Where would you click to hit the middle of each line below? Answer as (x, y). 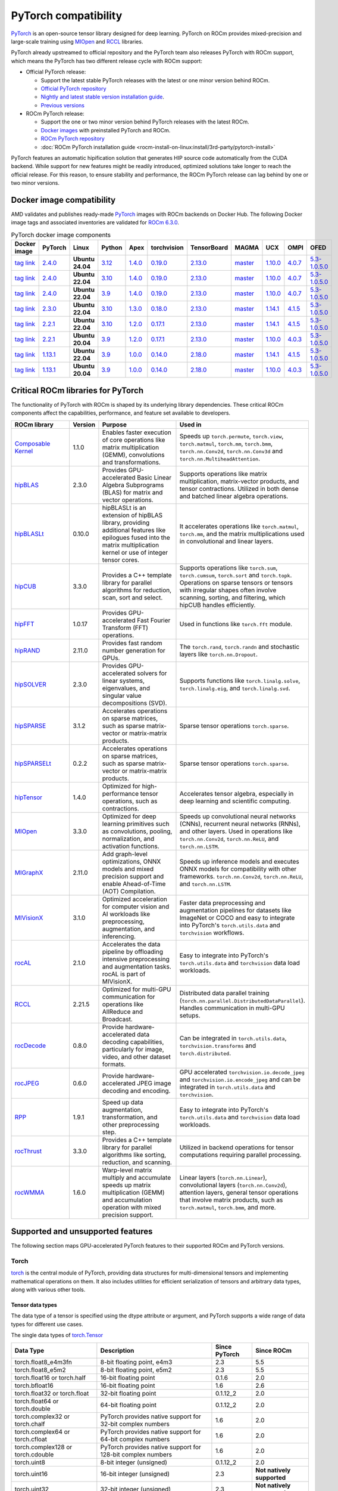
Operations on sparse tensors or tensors (236, 583)
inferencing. (119, 936)
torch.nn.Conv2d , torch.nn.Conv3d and (231, 451)
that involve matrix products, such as (231, 1200)
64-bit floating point (129, 1405)
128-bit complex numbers (136, 1454)
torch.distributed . (205, 1053)
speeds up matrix (126, 1185)
